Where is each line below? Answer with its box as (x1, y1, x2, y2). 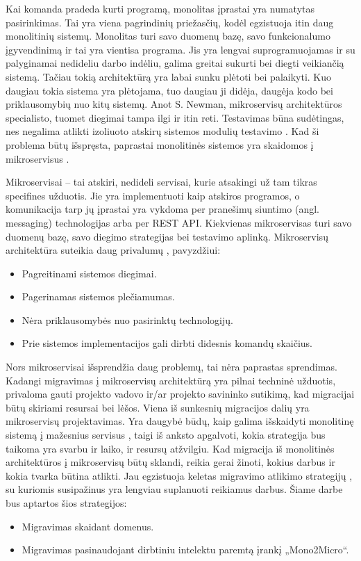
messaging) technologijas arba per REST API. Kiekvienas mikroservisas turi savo (6, 215, 352, 229)
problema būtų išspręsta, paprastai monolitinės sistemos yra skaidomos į (6, 137, 314, 152)
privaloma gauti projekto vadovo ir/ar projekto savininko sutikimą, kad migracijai (6, 387, 355, 401)
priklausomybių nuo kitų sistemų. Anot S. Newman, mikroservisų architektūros (6, 97, 342, 111)
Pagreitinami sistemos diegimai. (22, 266, 157, 280)
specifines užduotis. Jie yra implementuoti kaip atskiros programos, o (6, 188, 300, 202)
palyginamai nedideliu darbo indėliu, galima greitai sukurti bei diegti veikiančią (6, 56, 344, 70)
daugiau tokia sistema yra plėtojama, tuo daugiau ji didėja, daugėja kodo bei (6, 83, 333, 97)
